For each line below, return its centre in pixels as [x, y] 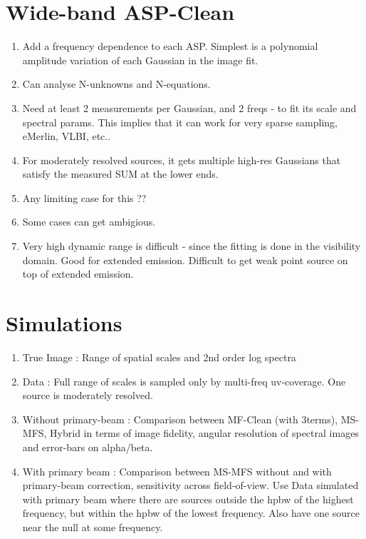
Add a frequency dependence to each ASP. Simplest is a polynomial [170, 46]
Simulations [64, 323]
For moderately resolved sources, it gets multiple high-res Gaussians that [182, 160]
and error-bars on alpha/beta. [88, 447]
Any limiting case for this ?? [84, 197]
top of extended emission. [78, 274]
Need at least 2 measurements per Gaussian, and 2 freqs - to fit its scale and [189, 107]
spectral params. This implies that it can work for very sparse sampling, [180, 122]
